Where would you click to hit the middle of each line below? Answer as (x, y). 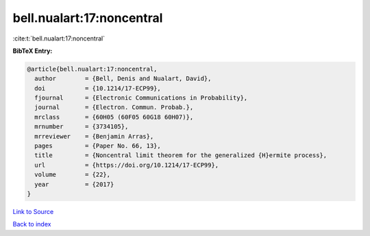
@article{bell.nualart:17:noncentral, (92, 69)
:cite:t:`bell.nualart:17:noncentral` (59, 38)
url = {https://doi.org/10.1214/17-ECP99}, (127, 165)
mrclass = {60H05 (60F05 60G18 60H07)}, (114, 117)
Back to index (32, 224)
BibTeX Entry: (33, 51)
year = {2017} (74, 184)
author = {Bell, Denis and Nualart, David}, (123, 79)
